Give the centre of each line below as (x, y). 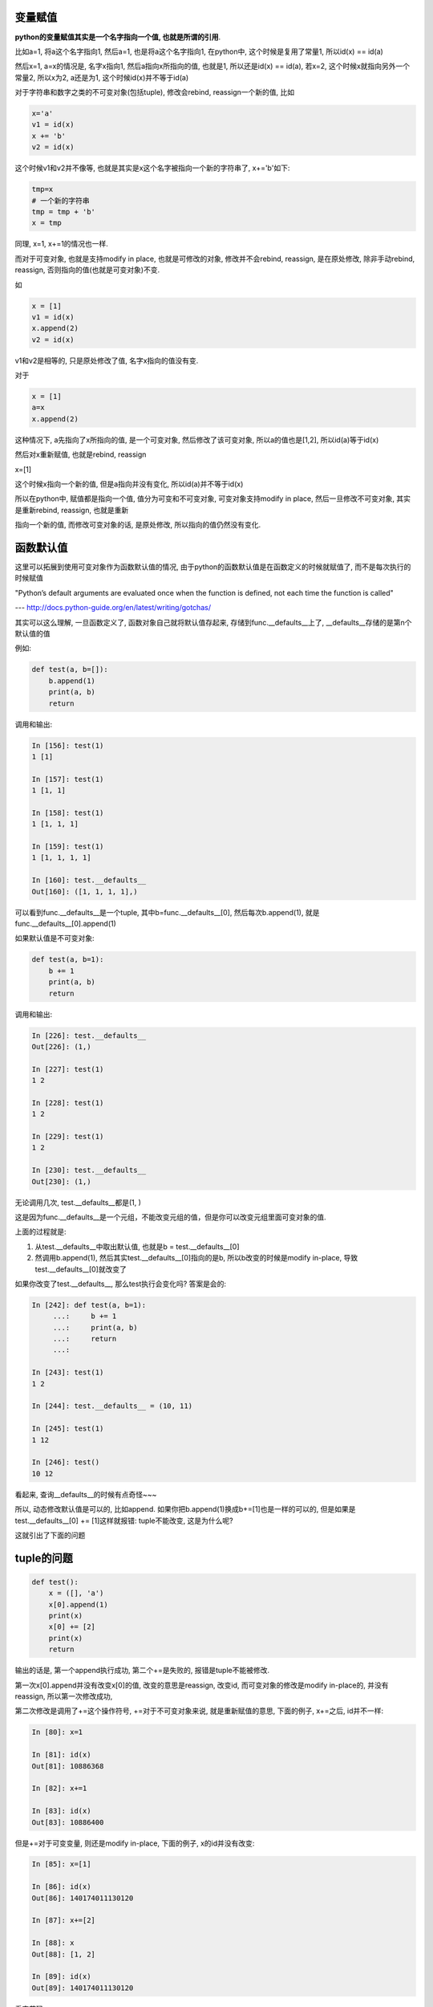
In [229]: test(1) (68, 1137)
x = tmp (47, 223)
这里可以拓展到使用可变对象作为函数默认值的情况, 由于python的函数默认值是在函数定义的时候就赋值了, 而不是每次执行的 (213, 567)
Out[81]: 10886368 (68, 1766)
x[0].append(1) (78, 1604)
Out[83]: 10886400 (68, 1822)
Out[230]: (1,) (61, 1181)
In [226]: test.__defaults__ (89, 1035)
